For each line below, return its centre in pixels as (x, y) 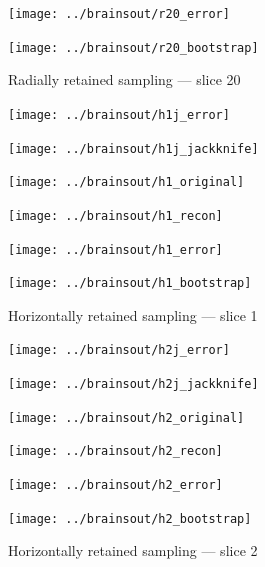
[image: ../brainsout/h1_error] (115, 249)
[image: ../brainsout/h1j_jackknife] (133, 148)
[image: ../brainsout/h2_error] (115, 485)
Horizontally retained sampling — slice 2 (133, 550)
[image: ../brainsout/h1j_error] (119, 114)
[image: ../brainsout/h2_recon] (115, 451)
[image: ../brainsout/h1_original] (126, 182)
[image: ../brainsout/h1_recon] (115, 215)
